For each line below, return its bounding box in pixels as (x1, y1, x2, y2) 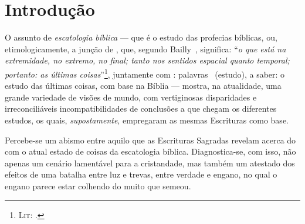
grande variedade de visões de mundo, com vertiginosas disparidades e (5, 91, 257, 103)
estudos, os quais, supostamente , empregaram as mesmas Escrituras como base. (5, 113, 289, 126)
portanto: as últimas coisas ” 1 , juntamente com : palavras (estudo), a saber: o (5, 66, 285, 80)
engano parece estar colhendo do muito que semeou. (5, 179, 191, 192)
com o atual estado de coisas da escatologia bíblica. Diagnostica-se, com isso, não (5, 145, 296, 158)
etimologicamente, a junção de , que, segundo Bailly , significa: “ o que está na (5, 42, 286, 55)
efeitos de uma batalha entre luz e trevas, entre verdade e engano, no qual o (5, 168, 277, 180)
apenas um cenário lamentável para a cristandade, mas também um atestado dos (5, 156, 295, 169)
